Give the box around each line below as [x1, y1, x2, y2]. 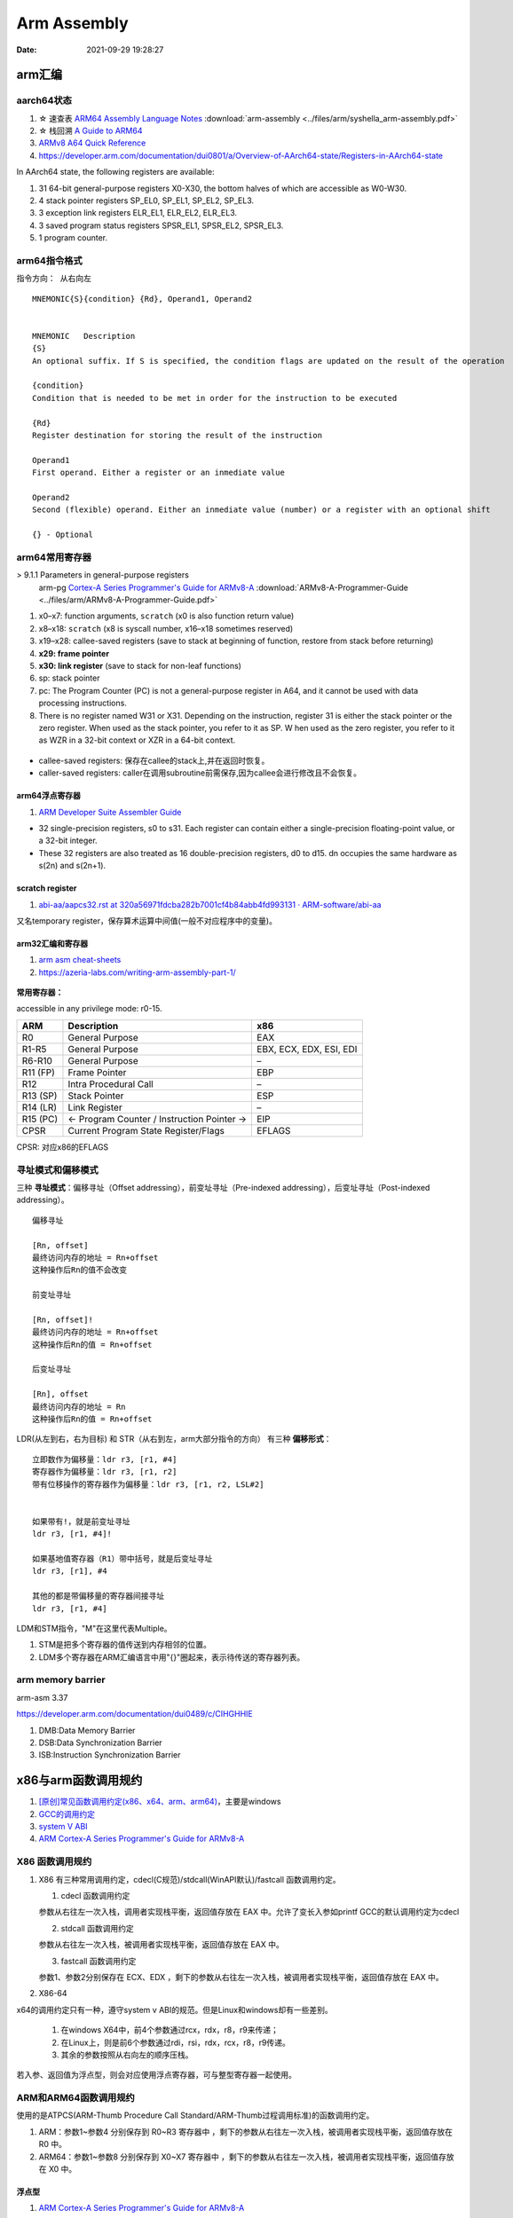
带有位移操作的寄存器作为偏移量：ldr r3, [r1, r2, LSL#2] [32, 1479, 264, 1490]
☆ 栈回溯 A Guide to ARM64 [38, 125, 143, 137]
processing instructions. [38, 697, 128, 709]
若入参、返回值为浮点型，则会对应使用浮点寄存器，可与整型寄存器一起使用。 [16, 2070, 296, 2080]
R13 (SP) [21, 1089, 58, 1102]
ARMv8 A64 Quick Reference [38, 138, 146, 148]
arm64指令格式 [16, 254, 83, 266]
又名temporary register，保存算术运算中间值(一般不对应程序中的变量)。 [16, 915, 277, 926]
